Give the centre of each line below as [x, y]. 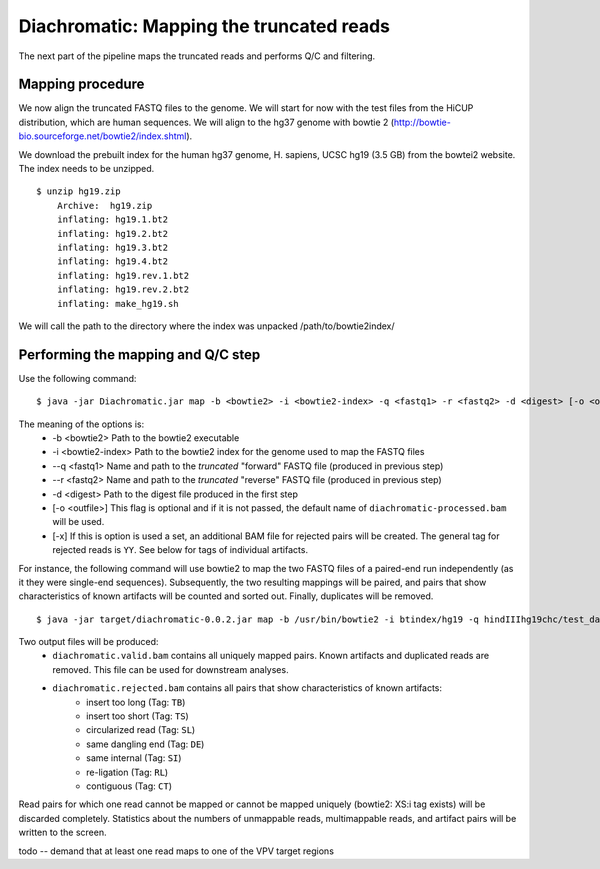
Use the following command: [77, 378]
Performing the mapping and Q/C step [139, 354]
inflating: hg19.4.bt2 [112, 261]
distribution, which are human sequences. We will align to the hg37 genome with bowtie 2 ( [206, 122]
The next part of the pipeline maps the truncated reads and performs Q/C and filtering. [197, 56]
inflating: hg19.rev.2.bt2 [123, 289]
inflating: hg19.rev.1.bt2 [123, 275]
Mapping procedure [81, 84]
